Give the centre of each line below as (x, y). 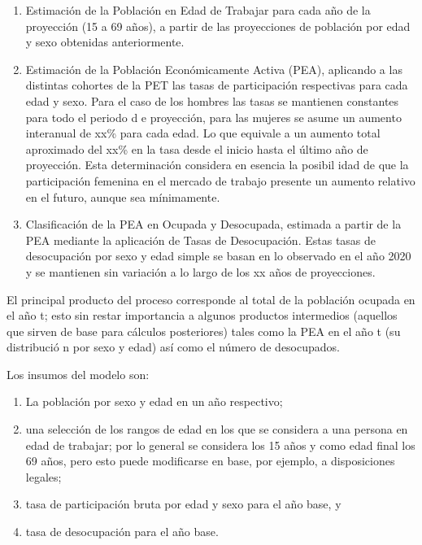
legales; (44, 476)
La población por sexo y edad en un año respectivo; (154, 401)
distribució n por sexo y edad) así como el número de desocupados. (173, 347)
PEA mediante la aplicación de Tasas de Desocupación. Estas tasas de (201, 240)
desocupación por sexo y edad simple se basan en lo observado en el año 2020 (218, 256)
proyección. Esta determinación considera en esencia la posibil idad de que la (217, 165)
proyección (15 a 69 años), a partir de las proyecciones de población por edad (218, 26)
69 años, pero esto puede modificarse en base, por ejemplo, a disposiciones (210, 461)
